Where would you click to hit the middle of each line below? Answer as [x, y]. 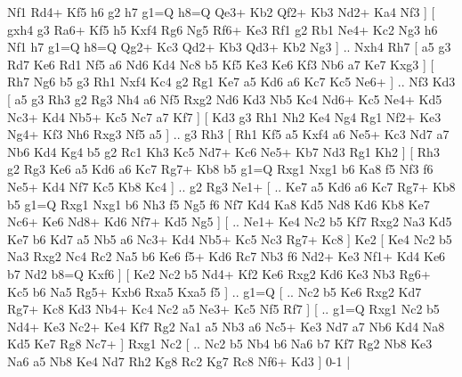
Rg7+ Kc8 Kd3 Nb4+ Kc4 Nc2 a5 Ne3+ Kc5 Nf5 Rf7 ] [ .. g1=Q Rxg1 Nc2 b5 [223, 309]
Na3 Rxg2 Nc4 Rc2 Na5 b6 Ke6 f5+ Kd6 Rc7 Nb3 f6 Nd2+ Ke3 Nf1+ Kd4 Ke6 [227, 256]
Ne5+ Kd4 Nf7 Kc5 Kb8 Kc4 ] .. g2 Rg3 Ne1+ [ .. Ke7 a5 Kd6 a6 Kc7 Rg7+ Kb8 [231, 186]
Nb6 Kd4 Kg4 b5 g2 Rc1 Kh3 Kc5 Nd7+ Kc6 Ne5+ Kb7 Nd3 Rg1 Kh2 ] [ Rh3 [223, 151]
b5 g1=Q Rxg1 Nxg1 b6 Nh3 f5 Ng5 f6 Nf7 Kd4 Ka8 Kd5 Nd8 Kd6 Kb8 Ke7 [219, 204]
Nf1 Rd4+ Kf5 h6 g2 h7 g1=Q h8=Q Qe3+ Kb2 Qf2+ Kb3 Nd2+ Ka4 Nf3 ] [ [221, 12]
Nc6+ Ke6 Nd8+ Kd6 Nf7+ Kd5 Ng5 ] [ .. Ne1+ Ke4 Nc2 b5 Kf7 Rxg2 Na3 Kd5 [230, 221]
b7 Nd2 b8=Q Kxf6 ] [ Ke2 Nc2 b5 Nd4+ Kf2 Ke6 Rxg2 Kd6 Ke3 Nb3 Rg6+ [219, 273]
